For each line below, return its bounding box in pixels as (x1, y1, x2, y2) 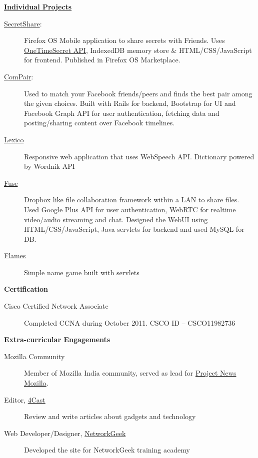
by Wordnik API (24, 161, 75, 171)
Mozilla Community (4, 351, 65, 361)
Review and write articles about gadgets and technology (24, 411, 196, 422)
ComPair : (4, 71, 33, 81)
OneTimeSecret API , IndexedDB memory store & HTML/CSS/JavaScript (24, 44, 252, 55)
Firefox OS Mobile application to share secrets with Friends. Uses (24, 35, 225, 45)
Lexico (4, 134, 24, 144)
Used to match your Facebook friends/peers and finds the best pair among (24, 88, 252, 98)
